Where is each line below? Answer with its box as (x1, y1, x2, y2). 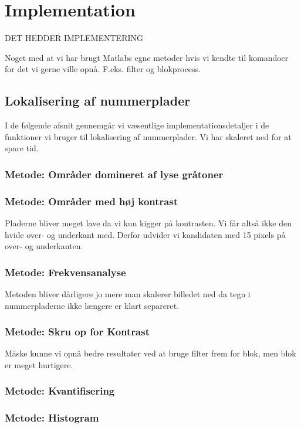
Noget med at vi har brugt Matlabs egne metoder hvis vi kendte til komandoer (5, 51, 289, 63)
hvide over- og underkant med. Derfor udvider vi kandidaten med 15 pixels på (5, 228, 286, 240)
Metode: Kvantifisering (5, 383, 115, 398)
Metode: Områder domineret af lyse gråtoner (5, 167, 224, 181)
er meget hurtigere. (5, 358, 73, 371)
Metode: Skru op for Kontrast (5, 324, 150, 339)
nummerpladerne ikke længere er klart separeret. (5, 299, 180, 311)
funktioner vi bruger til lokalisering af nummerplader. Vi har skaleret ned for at (5, 130, 292, 142)
